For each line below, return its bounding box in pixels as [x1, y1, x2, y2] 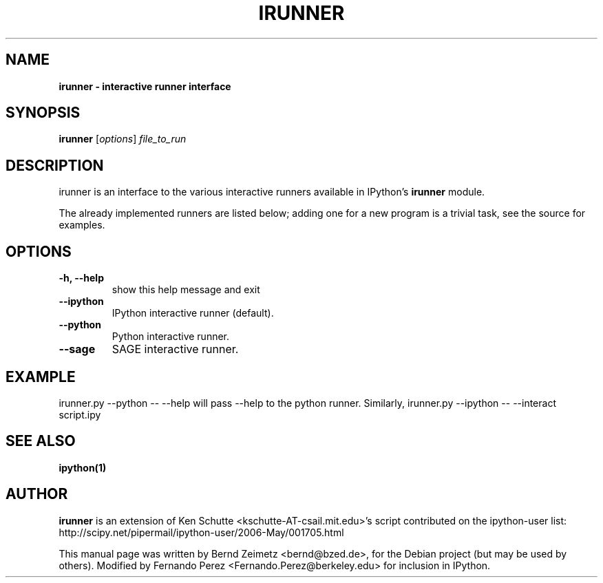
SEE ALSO [6, 432, 76, 450]
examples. [59, 219, 105, 231]
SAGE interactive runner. [112, 342, 239, 357]
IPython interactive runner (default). [112, 307, 274, 319]
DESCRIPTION [6, 156, 104, 174]
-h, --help [59, 272, 104, 284]
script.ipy [59, 408, 101, 421]
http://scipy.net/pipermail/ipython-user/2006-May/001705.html [59, 526, 344, 538]
